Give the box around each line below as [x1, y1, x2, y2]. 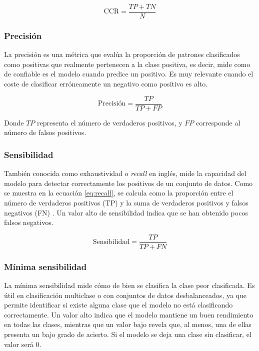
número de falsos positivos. [4, 127, 86, 137]
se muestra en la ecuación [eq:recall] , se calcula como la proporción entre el [4, 187, 233, 198]
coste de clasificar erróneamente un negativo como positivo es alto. [4, 78, 208, 89]
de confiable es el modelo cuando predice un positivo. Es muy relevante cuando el [4, 68, 253, 79]
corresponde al [195, 117, 240, 127]
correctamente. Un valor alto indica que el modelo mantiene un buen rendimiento [4, 309, 253, 319]
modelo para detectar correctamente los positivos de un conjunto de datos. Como [4, 177, 253, 188]
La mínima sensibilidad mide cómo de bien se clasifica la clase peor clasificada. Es [4, 279, 255, 290]
